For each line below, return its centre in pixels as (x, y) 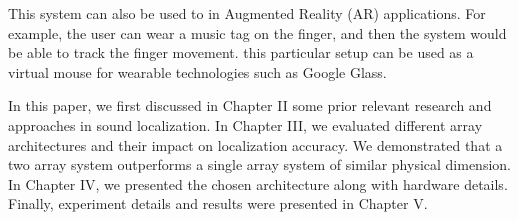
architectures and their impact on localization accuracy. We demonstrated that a (255, 144)
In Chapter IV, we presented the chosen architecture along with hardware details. (258, 183)
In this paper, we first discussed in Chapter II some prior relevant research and (250, 105)
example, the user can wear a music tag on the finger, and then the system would (257, 32)
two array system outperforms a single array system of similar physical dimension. (259, 164)
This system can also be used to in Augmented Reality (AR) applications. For (247, 13)
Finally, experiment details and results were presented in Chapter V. (218, 203)
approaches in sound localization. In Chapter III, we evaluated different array (245, 124)
